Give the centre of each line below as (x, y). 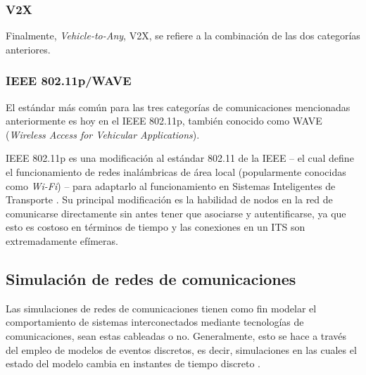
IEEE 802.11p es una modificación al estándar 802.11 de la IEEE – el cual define (180, 158)
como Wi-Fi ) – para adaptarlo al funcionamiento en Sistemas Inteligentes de (171, 185)
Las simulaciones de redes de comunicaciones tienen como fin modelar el (161, 308)
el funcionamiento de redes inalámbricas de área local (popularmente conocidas (176, 172)
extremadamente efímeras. (62, 240)
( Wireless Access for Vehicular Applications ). (103, 134)
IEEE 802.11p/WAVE (69, 81)
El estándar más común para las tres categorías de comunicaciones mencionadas (178, 107)
